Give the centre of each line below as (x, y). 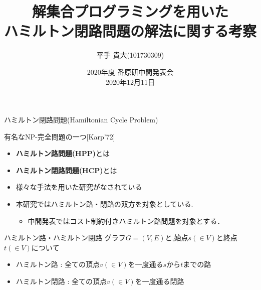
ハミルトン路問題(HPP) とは (63, 153)
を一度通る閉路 (160, 281)
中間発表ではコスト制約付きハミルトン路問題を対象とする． (126, 221)
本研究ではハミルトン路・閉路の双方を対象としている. (104, 204)
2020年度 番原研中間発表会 (130, 71)
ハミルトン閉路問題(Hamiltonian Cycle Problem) (81, 120)
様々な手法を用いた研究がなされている (79, 187)
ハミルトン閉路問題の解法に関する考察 (130, 31)
